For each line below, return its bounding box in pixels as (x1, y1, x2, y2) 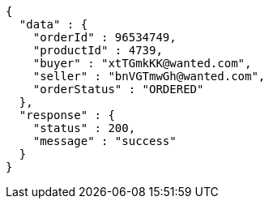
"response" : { (19, 109, 115, 122)
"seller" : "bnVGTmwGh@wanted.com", (32, 70, 266, 83)
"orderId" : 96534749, (32, 31, 177, 44)
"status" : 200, (32, 122, 136, 135)
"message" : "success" (32, 135, 177, 147)
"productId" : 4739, (32, 44, 163, 57)
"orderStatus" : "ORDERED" (32, 83, 204, 96)
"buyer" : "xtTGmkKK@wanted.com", (32, 57, 252, 70)
